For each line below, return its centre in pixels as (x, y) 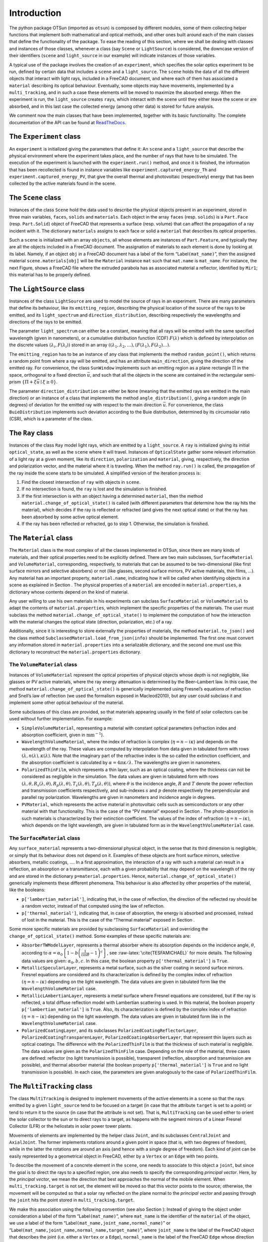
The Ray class (31, 433)
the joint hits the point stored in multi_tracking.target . (72, 1200)
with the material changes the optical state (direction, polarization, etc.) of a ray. (91, 622)
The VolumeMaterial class (43, 665)
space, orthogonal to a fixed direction (48, 375)
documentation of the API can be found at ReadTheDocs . (68, 122)
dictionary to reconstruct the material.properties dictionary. (75, 652)
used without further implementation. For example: (61, 719)
